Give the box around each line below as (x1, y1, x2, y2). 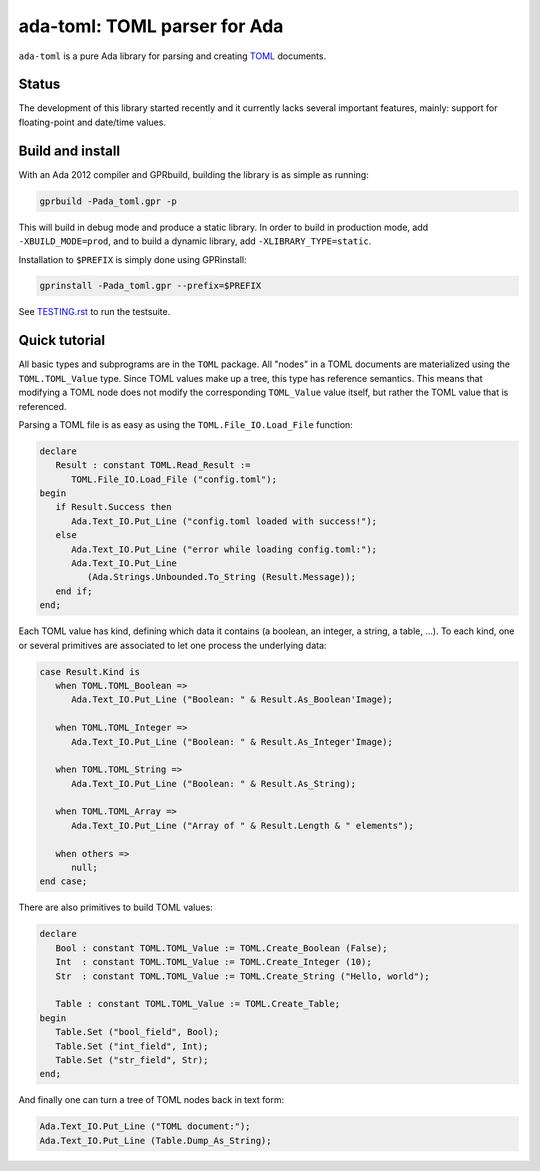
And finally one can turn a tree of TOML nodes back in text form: (18, 1094, 285, 1106)
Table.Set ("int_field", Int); (55, 1040, 209, 1052)
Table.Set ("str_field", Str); (55, 1054, 209, 1065)
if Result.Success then (55, 501, 172, 513)
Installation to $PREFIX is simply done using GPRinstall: (18, 253, 247, 265)
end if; (55, 585, 93, 597)
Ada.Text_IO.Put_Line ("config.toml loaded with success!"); (71, 515, 378, 527)
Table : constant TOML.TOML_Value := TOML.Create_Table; (55, 998, 341, 1010)
